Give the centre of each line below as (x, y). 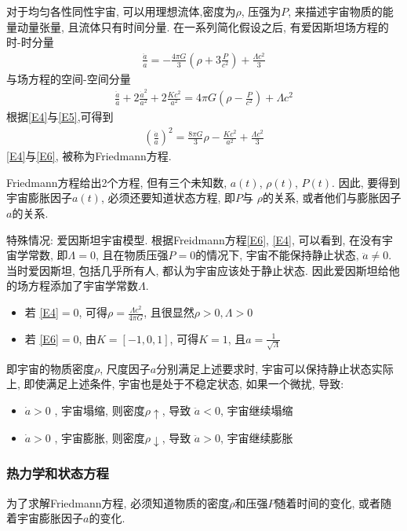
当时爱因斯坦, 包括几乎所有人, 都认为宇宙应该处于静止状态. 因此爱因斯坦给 (198, 270)
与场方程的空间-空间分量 (69, 78)
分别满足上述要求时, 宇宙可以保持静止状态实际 (275, 368)
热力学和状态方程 (58, 473)
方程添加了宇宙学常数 (83, 286)
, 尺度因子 (125, 368)
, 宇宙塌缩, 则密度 (100, 410)
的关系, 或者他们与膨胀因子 (332, 198)
